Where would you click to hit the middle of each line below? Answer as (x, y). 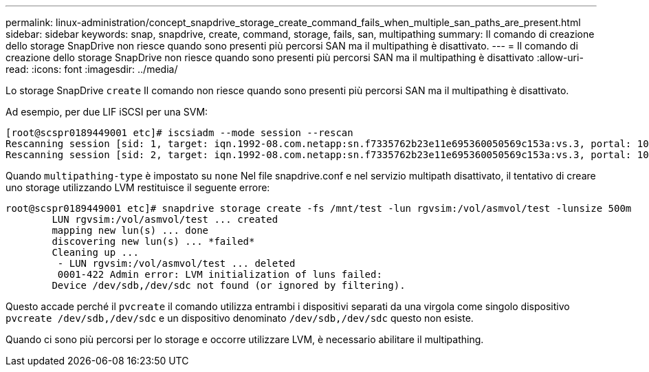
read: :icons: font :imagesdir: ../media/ (92, 69)
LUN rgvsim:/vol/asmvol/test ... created (165, 219)
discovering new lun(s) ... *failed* (153, 241)
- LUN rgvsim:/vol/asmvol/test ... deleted (176, 263)
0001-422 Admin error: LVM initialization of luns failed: (220, 274)
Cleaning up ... (95, 252)
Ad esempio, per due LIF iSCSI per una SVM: (107, 112)
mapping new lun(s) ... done (130, 230)
